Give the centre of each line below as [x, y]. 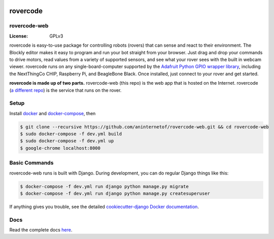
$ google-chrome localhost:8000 [60, 148]
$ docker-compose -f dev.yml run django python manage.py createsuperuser [115, 193]
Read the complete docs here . [41, 230]
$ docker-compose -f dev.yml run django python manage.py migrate [104, 186]
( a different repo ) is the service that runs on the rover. [65, 90]
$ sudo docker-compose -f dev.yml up [67, 141]
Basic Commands [31, 163]
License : [19, 36]
